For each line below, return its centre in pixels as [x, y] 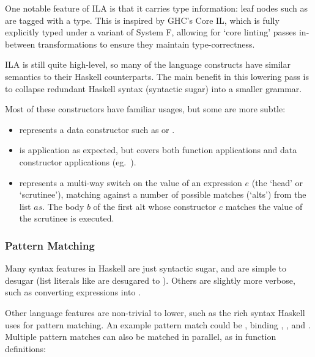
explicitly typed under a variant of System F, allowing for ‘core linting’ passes [151, 32]
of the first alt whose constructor [155, 206]
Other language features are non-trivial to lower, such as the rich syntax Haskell [155, 312]
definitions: [25, 348]
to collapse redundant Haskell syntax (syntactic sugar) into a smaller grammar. [154, 88]
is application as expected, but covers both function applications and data [158, 150]
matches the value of [264, 206]
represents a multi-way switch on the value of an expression [131, 182]
